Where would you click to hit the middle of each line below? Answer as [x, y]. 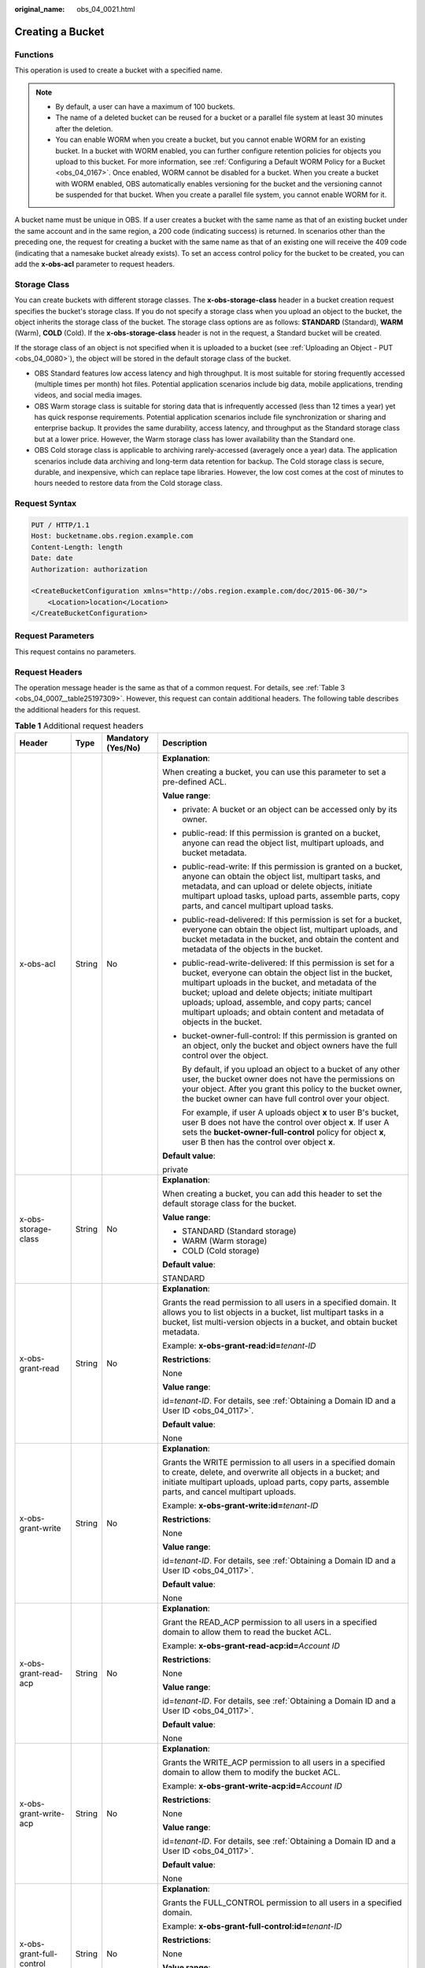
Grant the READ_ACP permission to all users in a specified [270, 1622]
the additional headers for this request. [78, 709]
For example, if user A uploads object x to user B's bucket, [290, 1112]
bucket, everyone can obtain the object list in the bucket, [287, 972]
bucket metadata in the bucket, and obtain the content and [290, 939]
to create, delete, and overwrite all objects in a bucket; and [271, 1472]
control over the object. [225, 1055]
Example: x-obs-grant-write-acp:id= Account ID [252, 1785]
